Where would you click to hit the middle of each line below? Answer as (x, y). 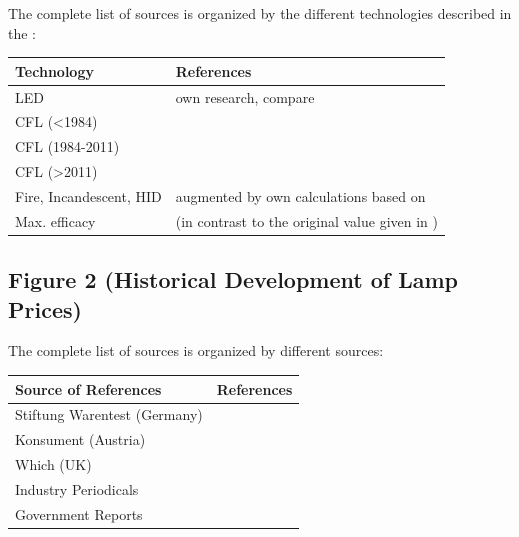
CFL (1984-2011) (67, 146)
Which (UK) (53, 464)
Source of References (88, 388)
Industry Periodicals (77, 488)
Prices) (45, 308)
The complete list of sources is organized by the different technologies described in (260, 13)
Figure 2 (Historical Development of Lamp (233, 279)
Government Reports (79, 513)
